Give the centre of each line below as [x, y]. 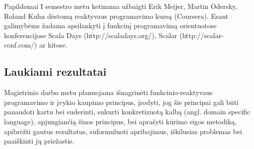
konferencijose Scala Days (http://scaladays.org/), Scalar [91, 35]
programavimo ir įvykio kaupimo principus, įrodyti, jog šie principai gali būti [121, 102]
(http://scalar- [201, 35]
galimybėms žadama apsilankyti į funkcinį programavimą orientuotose [110, 25]
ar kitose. [53, 45]
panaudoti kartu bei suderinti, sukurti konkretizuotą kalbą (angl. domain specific [127, 112]
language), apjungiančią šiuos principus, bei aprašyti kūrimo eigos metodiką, [121, 121]
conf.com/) [21, 45]
